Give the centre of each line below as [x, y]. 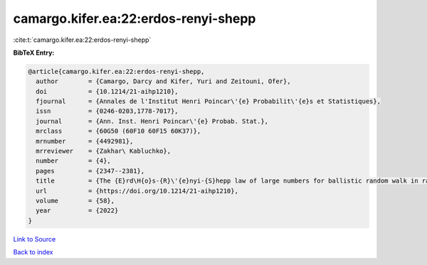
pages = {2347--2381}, [90, 171]
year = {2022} [77, 211]
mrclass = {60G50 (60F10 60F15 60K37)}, [118, 131]
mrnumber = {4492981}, [85, 141]
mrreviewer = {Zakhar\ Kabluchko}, [103, 151]
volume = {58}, [75, 201]
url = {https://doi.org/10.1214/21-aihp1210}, [137, 191]
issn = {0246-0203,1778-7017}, [107, 111]
